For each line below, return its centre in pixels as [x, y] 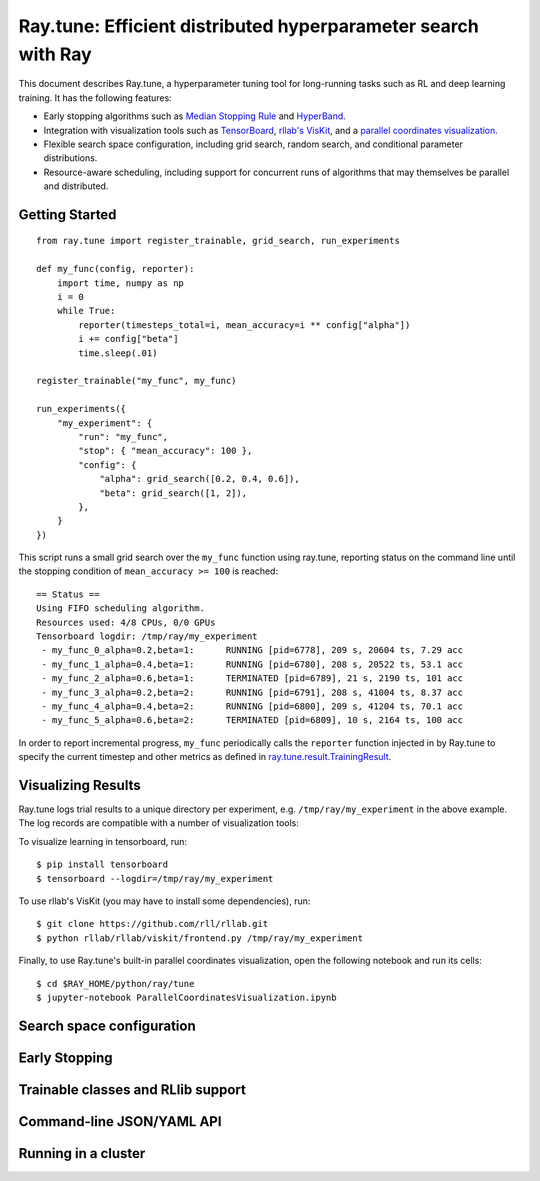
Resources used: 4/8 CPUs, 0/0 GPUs [126, 622]
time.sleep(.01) [118, 353]
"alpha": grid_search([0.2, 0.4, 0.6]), [199, 479]
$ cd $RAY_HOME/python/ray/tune [115, 983]
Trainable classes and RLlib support [132, 1089]
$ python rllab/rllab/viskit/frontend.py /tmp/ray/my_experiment [200, 938]
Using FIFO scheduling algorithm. [120, 608]
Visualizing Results [79, 785]
